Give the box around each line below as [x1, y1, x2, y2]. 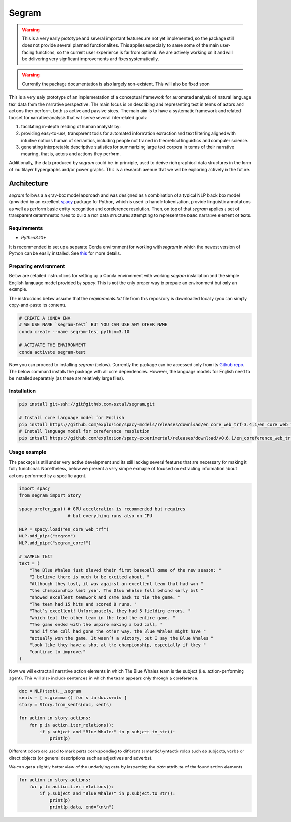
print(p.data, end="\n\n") [49, 804, 114, 810]
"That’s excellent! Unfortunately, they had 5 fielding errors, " [29, 608, 191, 614]
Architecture [9, 179, 48, 187]
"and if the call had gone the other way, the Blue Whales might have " [29, 628, 206, 634]
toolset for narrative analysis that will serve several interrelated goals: [9, 115, 148, 121]
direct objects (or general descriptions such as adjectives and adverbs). [9, 755, 153, 761]
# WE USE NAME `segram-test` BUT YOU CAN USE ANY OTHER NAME [19, 322, 168, 328]
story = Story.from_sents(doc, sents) [19, 702, 112, 707]
